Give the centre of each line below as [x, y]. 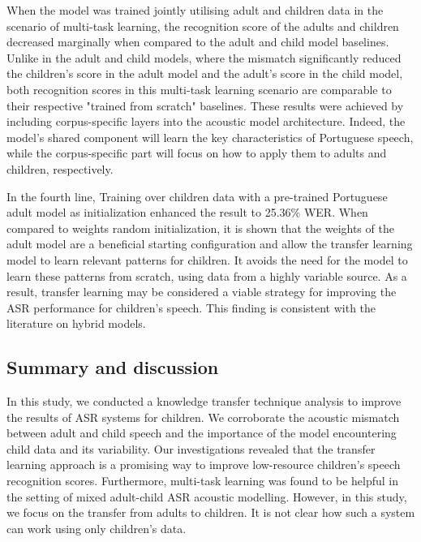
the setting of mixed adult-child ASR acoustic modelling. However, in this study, [207, 496]
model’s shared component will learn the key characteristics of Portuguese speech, [210, 137]
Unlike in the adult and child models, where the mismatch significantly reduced [204, 57]
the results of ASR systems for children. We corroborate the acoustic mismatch [203, 417]
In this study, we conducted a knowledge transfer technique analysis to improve [204, 401]
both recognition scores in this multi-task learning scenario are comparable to [199, 89]
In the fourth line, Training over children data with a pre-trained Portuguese [197, 196]
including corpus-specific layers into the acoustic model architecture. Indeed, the [206, 121]
